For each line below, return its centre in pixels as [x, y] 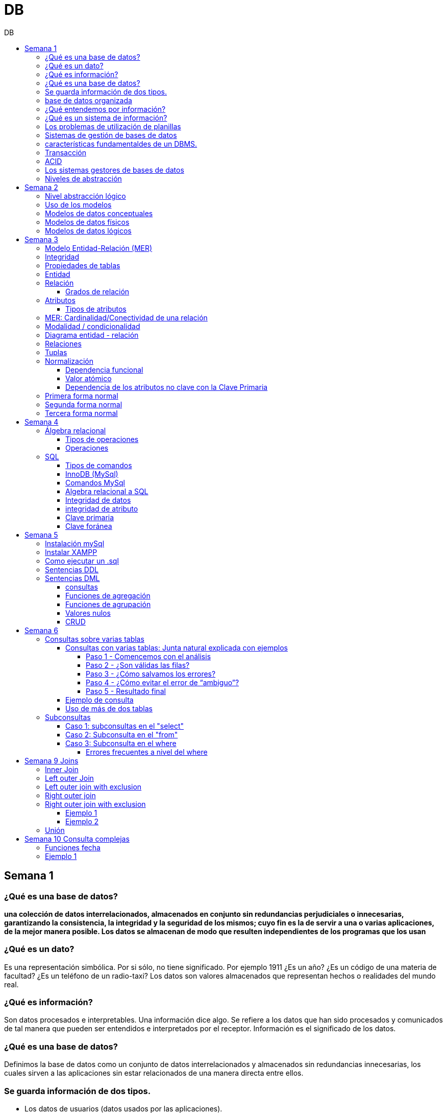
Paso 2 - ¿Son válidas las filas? [138, 665]
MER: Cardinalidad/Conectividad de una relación [126, 317]
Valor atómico [89, 378]
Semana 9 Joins [52, 760]
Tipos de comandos [99, 465]
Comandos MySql [95, 482]
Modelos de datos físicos [87, 222]
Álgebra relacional [76, 430]
